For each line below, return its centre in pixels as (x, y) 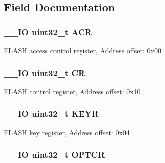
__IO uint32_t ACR (48, 32)
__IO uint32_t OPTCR (55, 154)
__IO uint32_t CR (45, 73)
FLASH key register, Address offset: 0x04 (67, 132)
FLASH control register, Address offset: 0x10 (72, 91)
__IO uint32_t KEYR (51, 113)
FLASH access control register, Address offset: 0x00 (82, 50)
